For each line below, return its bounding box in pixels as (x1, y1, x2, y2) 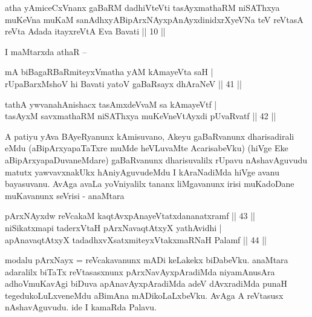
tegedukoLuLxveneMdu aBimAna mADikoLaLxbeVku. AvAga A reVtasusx (5, 289, 284, 301)
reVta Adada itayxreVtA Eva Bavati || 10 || (5, 25, 166, 38)
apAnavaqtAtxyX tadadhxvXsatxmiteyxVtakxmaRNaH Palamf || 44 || (5, 233, 267, 246)
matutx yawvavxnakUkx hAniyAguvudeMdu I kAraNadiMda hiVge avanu (5, 165, 279, 178)
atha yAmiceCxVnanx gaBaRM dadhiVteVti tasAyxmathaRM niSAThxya (5, 1, 280, 13)
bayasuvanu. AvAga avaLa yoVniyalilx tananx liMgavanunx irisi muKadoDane (5, 177, 294, 190)
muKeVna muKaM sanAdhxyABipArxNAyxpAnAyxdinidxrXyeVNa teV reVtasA (5, 13, 304, 25)
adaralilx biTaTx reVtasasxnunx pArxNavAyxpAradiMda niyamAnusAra (5, 265, 275, 278)
